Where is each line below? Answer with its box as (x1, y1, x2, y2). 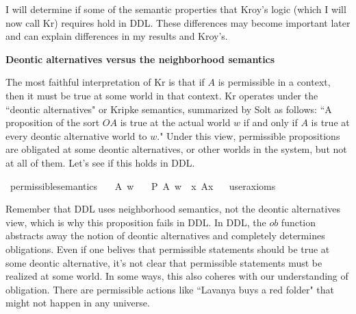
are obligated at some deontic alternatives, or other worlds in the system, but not (5, 142, 347, 156)
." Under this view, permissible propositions (157, 128, 340, 143)
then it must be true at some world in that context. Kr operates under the (5, 88, 318, 102)
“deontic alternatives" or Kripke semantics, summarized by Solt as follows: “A (5, 101, 332, 116)
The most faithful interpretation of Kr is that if (5, 75, 205, 89)
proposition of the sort (5, 115, 100, 130)
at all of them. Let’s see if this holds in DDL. (5, 155, 195, 169)
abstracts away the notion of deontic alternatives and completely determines (5, 228, 325, 243)
